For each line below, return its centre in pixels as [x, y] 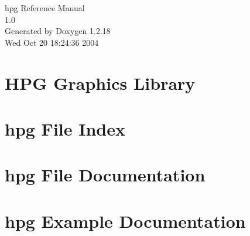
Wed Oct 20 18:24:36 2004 [52, 42]
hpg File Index [65, 128]
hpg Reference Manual [45, 8]
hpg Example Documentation [125, 220]
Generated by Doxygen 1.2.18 [58, 31]
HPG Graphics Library [100, 82]
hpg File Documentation [105, 175]
